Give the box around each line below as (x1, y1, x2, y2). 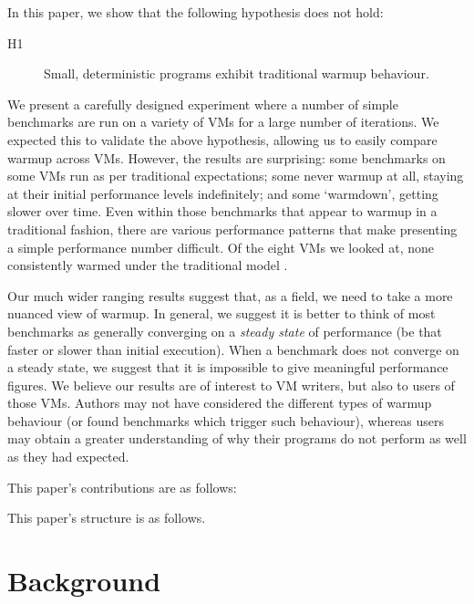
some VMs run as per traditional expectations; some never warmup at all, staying (7, 166, 464, 185)
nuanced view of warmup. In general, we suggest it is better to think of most (7, 304, 436, 323)
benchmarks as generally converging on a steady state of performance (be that (7, 321, 442, 340)
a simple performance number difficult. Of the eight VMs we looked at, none (7, 237, 435, 256)
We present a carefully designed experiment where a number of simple (7, 94, 398, 113)
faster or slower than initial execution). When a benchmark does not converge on (7, 339, 459, 359)
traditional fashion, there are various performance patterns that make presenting (7, 219, 458, 238)
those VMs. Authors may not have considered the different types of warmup (7, 393, 432, 412)
